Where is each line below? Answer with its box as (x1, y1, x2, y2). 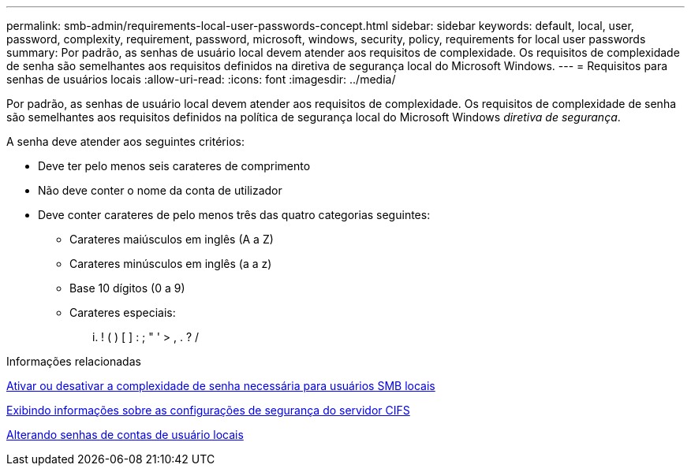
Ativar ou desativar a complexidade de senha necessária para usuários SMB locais (6, 379, 435, 392)
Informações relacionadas (6, 355, 141, 368)
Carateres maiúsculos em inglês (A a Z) (69, 232, 274, 246)
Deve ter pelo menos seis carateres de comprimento (38, 159, 311, 173)
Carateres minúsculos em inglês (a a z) (69, 257, 272, 270)
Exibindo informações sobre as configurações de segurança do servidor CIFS (6, 403, 410, 417)
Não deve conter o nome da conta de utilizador (38, 184, 282, 197)
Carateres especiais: (69, 306, 176, 319)
